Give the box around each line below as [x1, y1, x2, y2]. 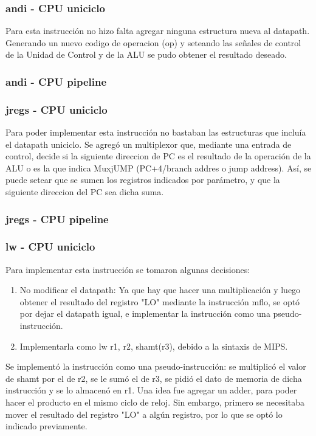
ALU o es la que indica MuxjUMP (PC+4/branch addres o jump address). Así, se [5, 161, 312, 174]
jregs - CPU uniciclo [5, 102, 108, 117]
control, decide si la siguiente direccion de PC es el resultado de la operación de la [5, 150, 311, 162]
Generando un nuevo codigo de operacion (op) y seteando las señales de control [5, 36, 301, 49]
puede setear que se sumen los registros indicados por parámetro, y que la [5, 173, 280, 186]
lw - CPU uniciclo [5, 239, 95, 254]
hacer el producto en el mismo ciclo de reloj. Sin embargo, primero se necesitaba [5, 396, 304, 409]
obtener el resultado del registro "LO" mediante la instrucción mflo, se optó [19, 295, 300, 308]
